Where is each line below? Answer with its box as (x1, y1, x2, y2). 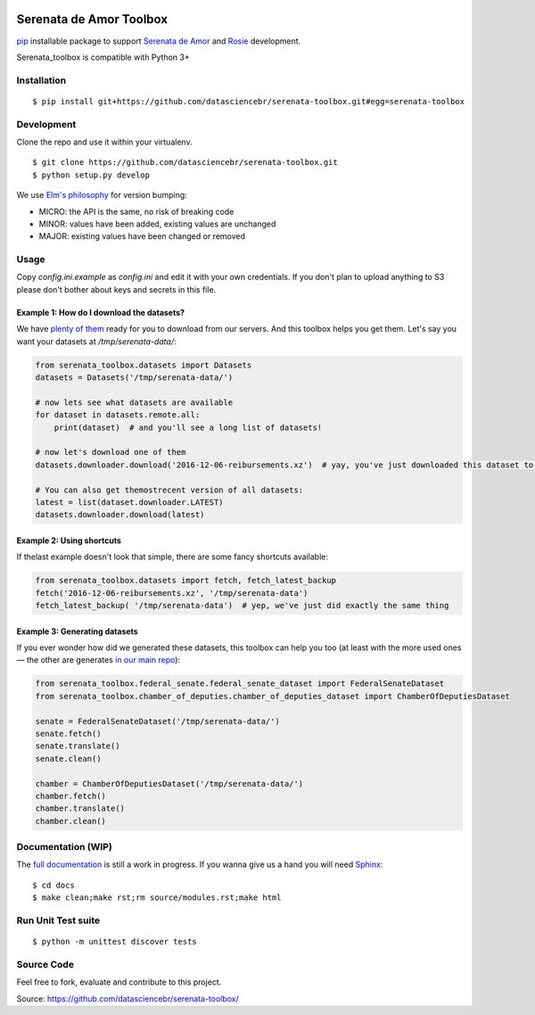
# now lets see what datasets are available (35, 397, 234, 408)
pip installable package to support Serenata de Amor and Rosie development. (16, 36, 301, 46)
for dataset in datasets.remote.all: (35, 410, 201, 420)
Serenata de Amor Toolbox (16, 12, 169, 27)
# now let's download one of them (35, 447, 186, 458)
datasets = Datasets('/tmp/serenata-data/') (35, 373, 234, 383)
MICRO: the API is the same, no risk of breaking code (38, 206, 235, 217)
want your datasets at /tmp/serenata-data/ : (16, 335, 177, 347)
